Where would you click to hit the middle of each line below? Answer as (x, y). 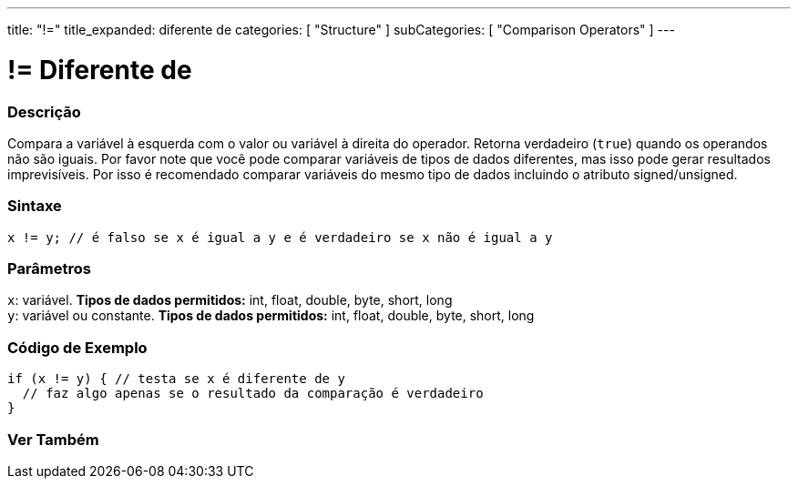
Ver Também (53, 439)
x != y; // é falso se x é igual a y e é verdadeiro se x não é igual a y (280, 237)
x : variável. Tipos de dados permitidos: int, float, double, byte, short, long (230, 300)
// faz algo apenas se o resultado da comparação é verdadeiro (253, 394)
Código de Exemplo (77, 347)
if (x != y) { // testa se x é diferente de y (176, 379)
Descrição (44, 111)
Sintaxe (35, 206)
